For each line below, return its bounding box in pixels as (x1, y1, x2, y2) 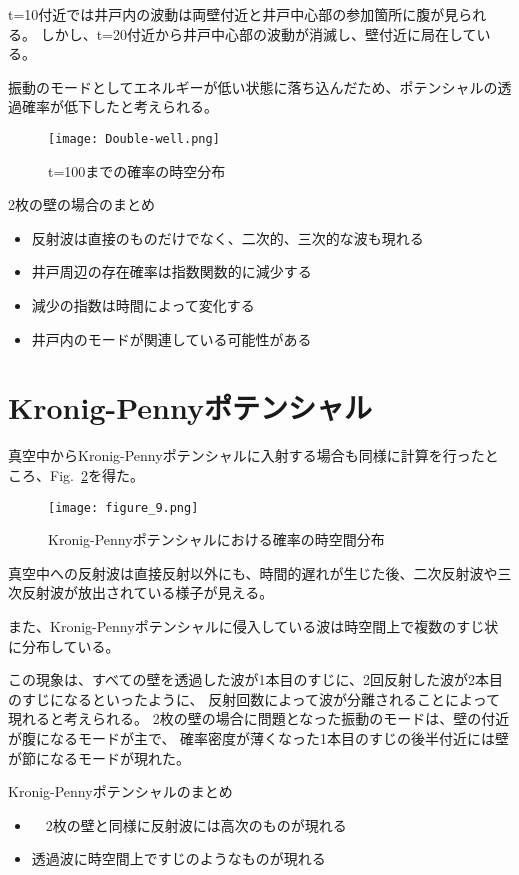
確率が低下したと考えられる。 (21, 96, 218, 117)
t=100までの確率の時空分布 (48, 160, 226, 181)
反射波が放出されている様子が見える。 (21, 582, 274, 603)
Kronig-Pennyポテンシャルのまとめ (8, 781, 233, 802)
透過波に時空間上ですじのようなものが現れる (31, 848, 326, 869)
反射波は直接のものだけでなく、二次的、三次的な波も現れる (31, 227, 424, 248)
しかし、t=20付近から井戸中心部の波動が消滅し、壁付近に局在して (40, 23, 477, 44)
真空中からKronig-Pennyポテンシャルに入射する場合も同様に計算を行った (8, 445, 485, 466)
